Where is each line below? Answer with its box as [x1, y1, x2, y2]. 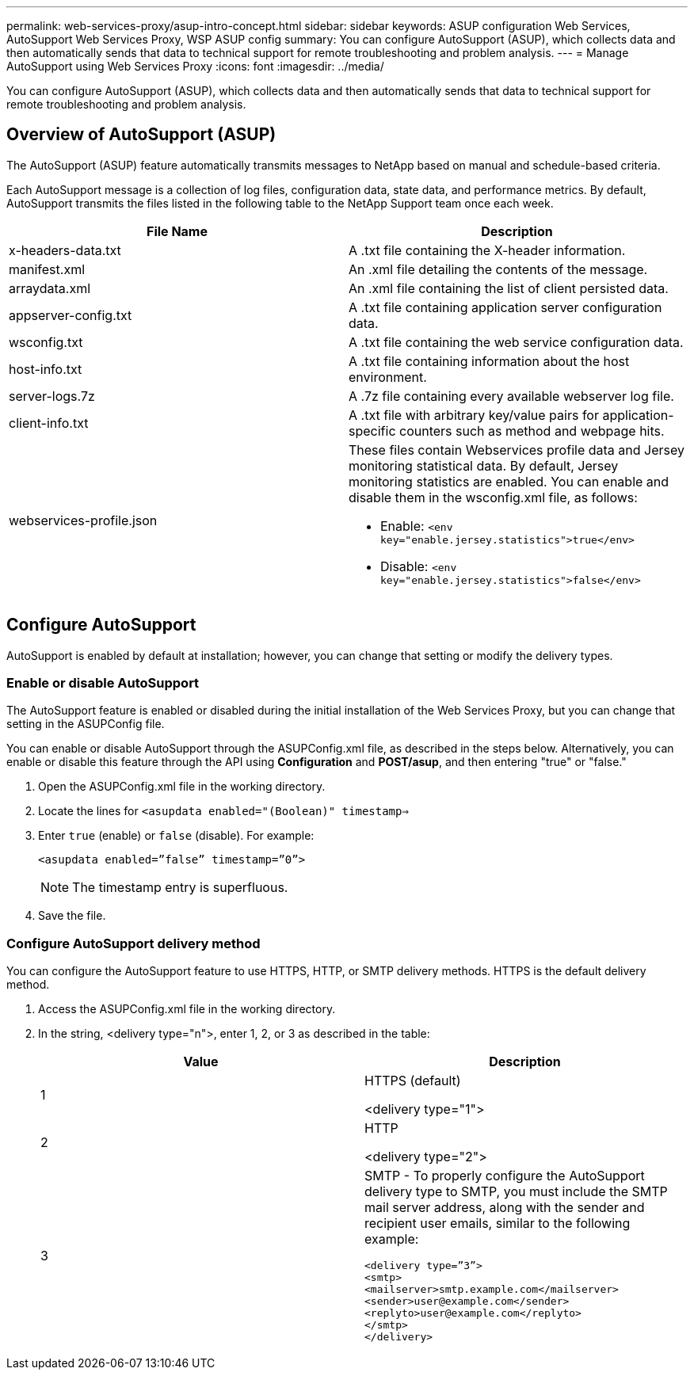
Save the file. [38, 909, 106, 923]
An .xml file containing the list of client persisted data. [349, 280, 669, 296]
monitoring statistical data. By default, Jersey [349, 457, 619, 474]
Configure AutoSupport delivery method [6, 935, 261, 951]
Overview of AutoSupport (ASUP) [6, 124, 276, 145]
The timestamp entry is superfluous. [72, 879, 288, 896]
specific [349, 422, 396, 439]
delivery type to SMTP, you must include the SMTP [364, 1184, 668, 1200]
